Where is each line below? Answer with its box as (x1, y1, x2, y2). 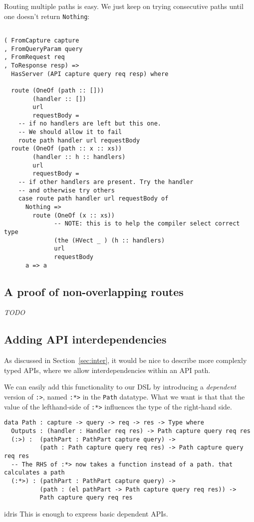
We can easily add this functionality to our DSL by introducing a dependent (4, 381, 237, 392)
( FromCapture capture (4, 36, 79, 44)
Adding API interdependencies (4, 331, 167, 347)
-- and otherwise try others (18, 186, 115, 194)
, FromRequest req (4, 53, 65, 61)
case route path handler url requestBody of (18, 195, 169, 202)
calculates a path (4, 469, 65, 476)
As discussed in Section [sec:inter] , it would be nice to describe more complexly (4, 355, 247, 365)
